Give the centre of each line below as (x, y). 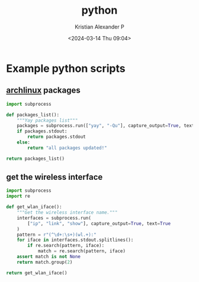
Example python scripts (66, 68)
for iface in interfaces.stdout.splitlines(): (75, 240)
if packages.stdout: (42, 131)
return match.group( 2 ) (45, 262)
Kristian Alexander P (99, 27)
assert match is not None (49, 257)
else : (24, 142)
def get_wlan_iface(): (34, 207)
